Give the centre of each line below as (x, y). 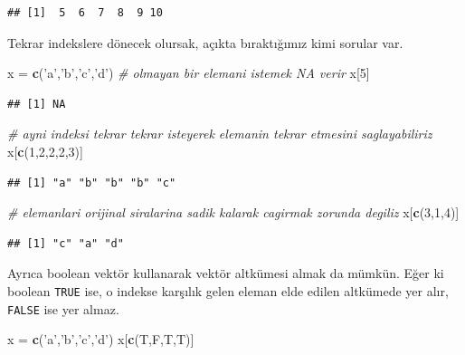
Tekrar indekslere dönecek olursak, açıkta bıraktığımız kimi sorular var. (205, 42)
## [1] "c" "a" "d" (66, 243)
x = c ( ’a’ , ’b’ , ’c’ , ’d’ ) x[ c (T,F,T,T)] (101, 339)
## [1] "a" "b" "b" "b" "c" (92, 182)
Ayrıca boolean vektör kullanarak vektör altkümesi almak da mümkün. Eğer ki (226, 273)
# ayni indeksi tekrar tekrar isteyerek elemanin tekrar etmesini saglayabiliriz (220, 134)
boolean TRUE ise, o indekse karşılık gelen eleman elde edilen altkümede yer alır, (228, 290)
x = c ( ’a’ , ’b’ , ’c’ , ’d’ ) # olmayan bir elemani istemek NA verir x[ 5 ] (189, 73)
